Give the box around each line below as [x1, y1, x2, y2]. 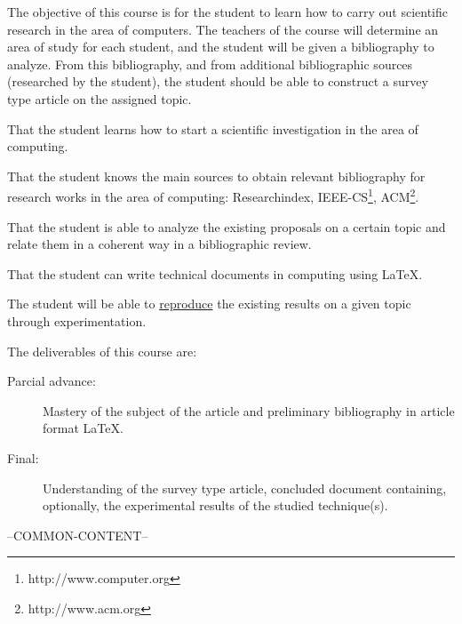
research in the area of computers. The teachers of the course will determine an [7, 20, 439, 38]
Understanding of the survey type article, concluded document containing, [43, 478, 447, 497]
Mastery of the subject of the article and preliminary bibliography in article [43, 401, 455, 420]
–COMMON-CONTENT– [7, 525, 148, 544]
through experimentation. [7, 311, 147, 330]
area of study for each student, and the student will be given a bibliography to [7, 37, 434, 56]
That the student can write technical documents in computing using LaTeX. [7, 264, 423, 283]
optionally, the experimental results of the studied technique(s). [43, 496, 388, 515]
